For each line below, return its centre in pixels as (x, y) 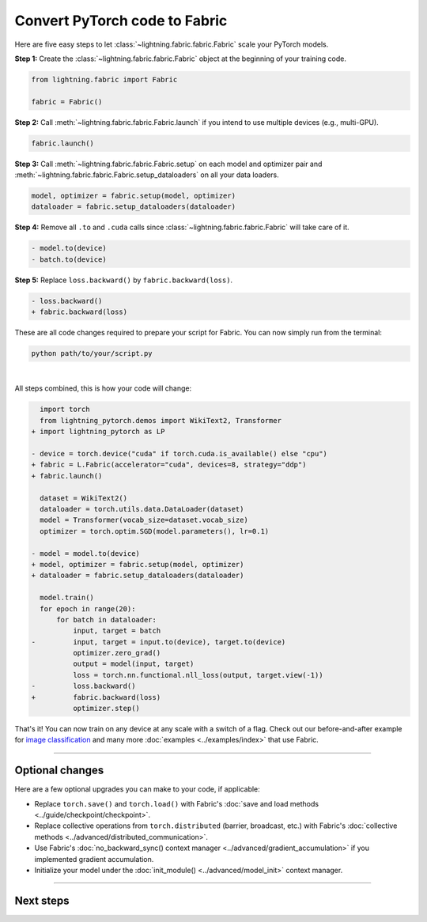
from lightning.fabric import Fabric (104, 79)
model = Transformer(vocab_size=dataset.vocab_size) (144, 520)
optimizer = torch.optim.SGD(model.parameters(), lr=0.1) (155, 531)
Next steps (42, 900)
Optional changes (59, 771)
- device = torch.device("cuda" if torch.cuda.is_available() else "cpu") (179, 454)
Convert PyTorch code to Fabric (121, 21)
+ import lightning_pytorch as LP (98, 432)
